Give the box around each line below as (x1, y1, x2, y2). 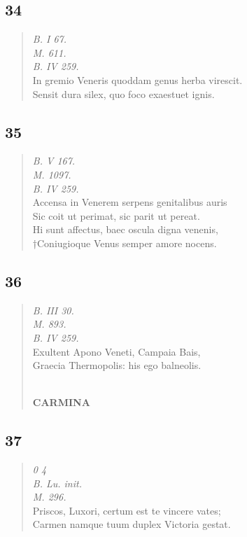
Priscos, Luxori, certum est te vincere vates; (32, 503, 221, 517)
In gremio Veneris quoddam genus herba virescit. (32, 72, 243, 87)
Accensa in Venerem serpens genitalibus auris (32, 195, 227, 209)
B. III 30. (32, 302, 74, 317)
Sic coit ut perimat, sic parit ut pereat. (32, 208, 200, 223)
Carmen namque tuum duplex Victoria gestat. (32, 517, 231, 531)
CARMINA (32, 395, 90, 410)
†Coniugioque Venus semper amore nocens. (32, 235, 217, 250)
